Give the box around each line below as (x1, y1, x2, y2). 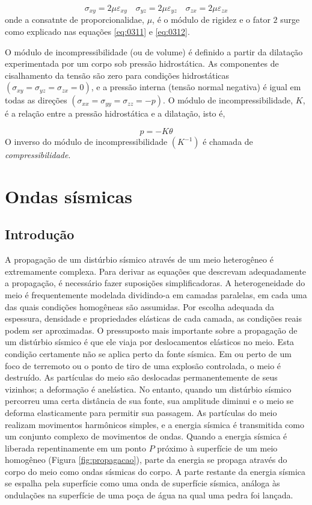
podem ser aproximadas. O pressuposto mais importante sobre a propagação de (5, 323, 298, 336)
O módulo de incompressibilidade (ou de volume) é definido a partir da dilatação (5, 45, 303, 58)
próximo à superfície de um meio (157, 441, 278, 454)
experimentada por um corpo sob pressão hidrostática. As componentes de (5, 57, 279, 70)
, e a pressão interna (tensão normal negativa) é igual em (91, 81, 301, 93)
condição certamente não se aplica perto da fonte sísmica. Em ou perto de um (5, 347, 292, 360)
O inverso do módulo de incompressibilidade (5, 135, 168, 148)
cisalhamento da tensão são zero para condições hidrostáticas (5, 69, 230, 81)
